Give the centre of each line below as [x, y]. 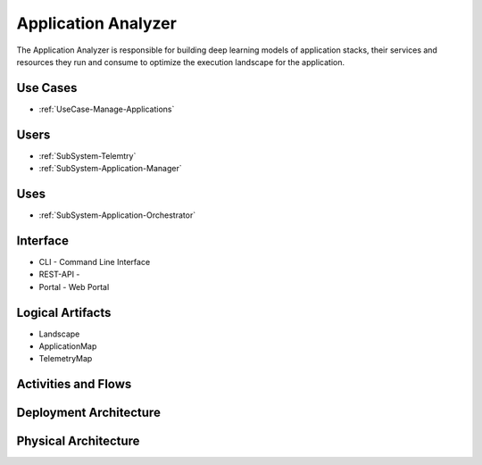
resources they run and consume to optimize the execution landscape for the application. [181, 62]
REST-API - [59, 274]
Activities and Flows [74, 384]
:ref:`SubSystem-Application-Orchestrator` [117, 215]
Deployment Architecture [88, 413]
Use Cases [47, 88]
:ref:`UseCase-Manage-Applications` [107, 109]
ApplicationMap [68, 346]
